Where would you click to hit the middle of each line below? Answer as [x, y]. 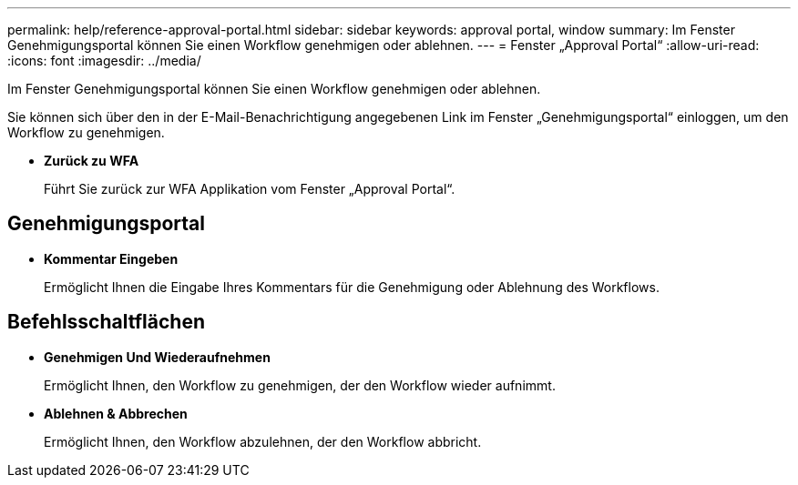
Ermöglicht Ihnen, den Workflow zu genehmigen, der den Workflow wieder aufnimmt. [300, 385]
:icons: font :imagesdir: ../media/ [104, 61]
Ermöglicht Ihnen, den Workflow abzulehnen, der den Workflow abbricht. [263, 441]
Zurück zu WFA [92, 161]
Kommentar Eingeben [111, 258]
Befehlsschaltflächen [106, 322]
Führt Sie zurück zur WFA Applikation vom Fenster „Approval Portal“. [250, 189]
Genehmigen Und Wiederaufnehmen [157, 357]
